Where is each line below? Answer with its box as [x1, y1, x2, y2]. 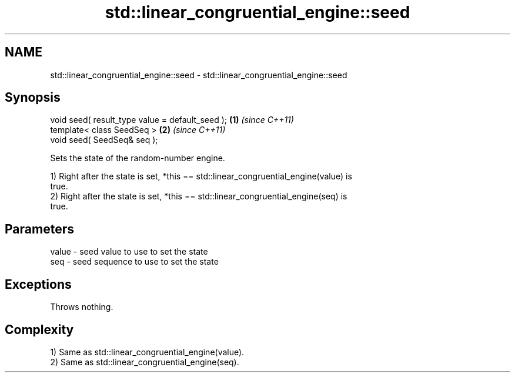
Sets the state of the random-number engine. [50, 153, 225, 164]
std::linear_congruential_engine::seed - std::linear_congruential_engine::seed [50, 69, 347, 80]
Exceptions [5, 276, 72, 292]
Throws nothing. [50, 302, 113, 312]
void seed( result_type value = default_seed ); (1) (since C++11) [50, 115, 294, 125]
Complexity [5, 322, 74, 337]
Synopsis [5, 90, 61, 105]
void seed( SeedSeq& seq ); [50, 135, 158, 145]
